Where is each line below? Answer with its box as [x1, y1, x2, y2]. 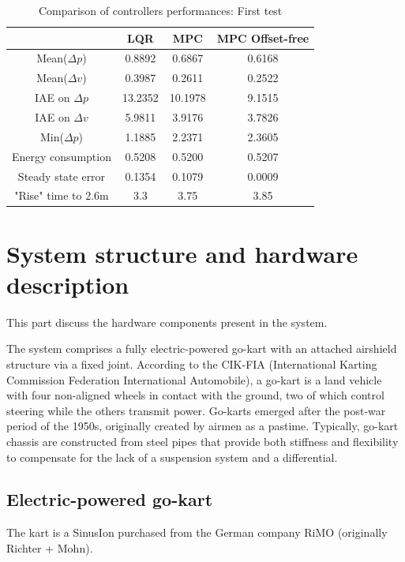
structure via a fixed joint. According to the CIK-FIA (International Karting [6, 355, 377, 372]
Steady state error [17, 167, 106, 184]
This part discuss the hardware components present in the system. [6, 313, 328, 330]
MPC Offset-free [216, 29, 309, 46]
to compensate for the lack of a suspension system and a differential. [6, 448, 338, 465]
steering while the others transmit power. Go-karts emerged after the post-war [6, 402, 386, 418]
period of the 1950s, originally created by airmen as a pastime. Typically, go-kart [6, 418, 399, 434]
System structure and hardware [6, 237, 358, 269]
